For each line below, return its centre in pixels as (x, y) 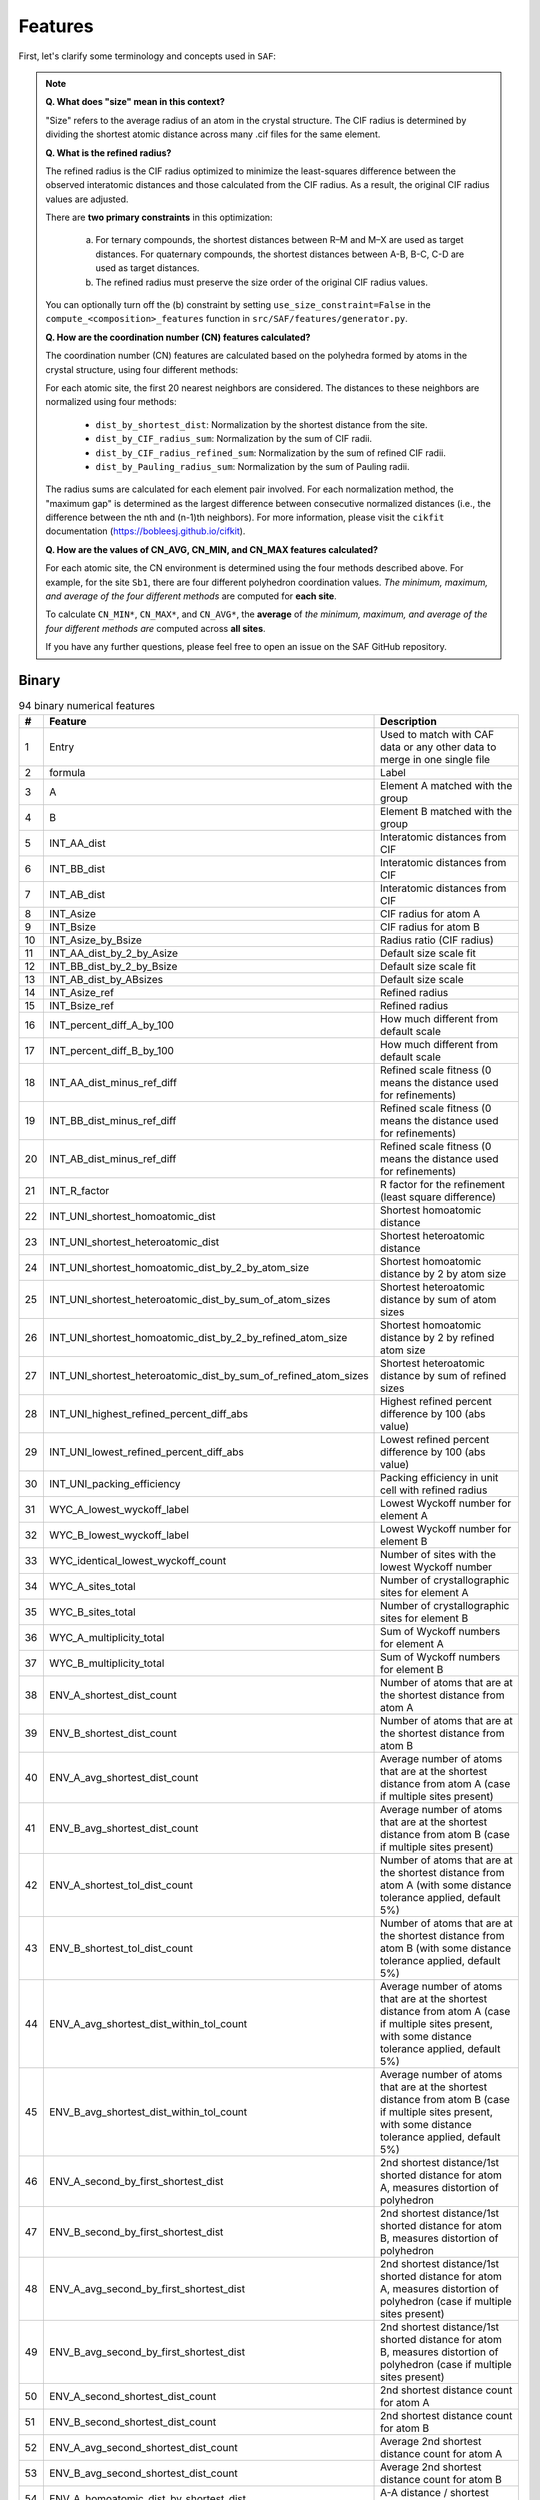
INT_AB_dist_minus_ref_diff (112, 1158)
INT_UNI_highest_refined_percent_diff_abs (148, 1413)
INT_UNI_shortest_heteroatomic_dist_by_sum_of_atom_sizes (189, 1299)
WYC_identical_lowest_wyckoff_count (137, 1560)
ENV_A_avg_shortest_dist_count (123, 1777)
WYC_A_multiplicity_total (106, 1637)
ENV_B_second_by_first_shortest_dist (136, 2232)
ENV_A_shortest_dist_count (112, 1695)
